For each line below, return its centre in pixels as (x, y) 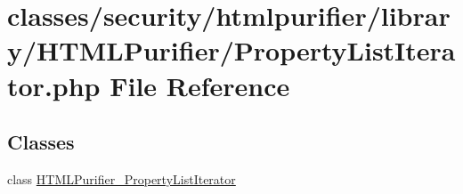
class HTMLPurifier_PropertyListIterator (122, 178)
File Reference (200, 85)
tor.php (54, 85)
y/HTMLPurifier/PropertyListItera (231, 50)
